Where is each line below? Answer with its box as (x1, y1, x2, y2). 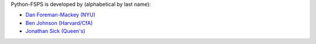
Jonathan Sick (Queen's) (25, 28, 85, 35)
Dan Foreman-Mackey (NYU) (25, 12, 96, 19)
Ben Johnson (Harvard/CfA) (25, 19, 93, 26)
